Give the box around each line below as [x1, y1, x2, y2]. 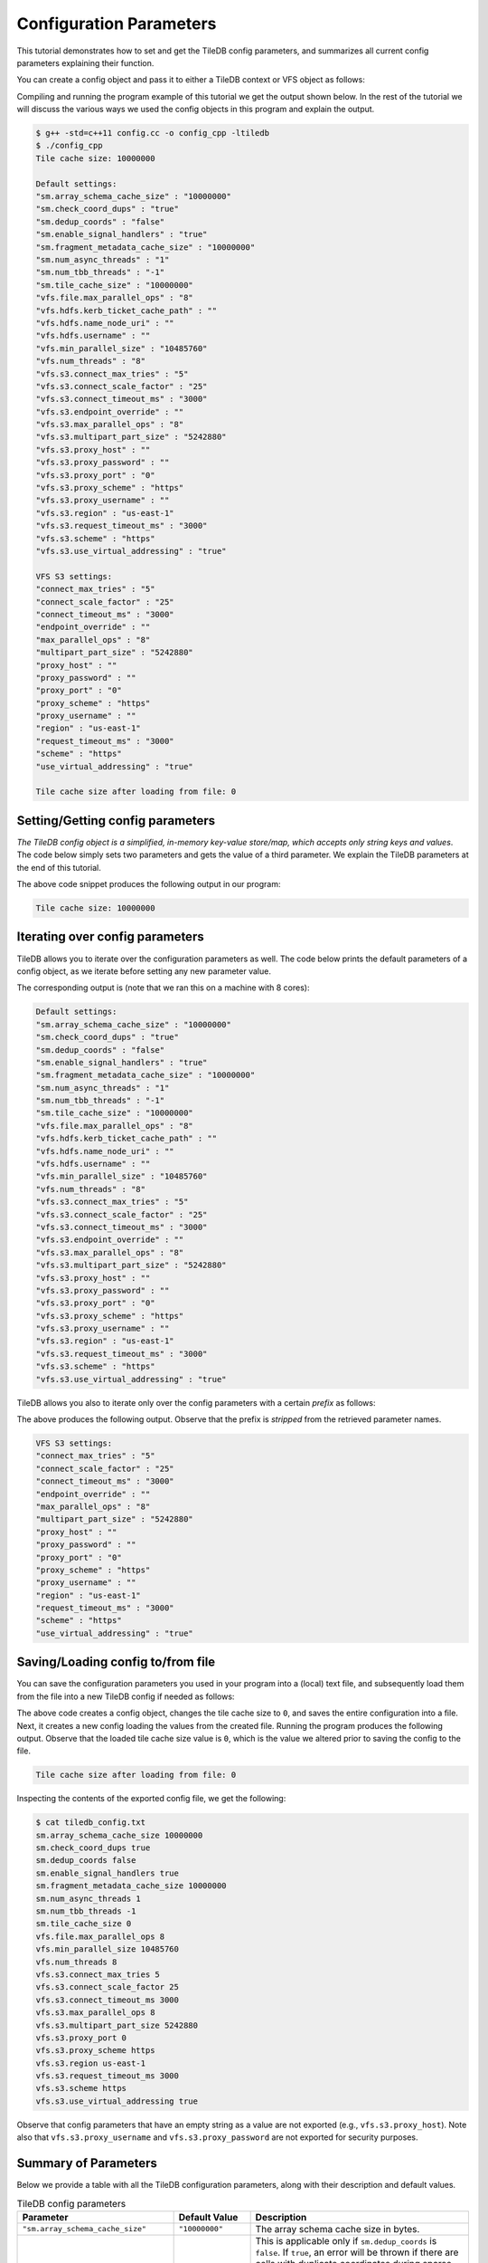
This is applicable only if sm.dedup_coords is [255, 2234, 437, 2247]
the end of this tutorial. [16, 862, 101, 873]
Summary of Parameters [16, 2155, 158, 2172]
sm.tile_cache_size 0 [35, 1919, 132, 1929]
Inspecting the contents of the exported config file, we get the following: [16, 1793, 286, 1804]
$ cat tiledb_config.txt [35, 1818, 146, 1828]
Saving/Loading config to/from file [16, 1655, 216, 1670]
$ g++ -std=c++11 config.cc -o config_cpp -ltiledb [35, 128, 270, 138]
